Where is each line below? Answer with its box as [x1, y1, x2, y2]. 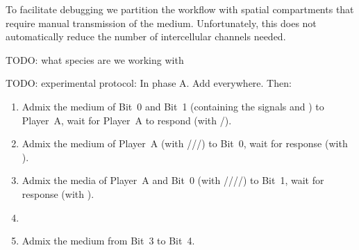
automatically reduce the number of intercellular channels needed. [6, 29, 286, 44]
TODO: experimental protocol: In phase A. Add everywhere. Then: [6, 76, 292, 90]
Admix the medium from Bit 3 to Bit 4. [22, 233, 195, 248]
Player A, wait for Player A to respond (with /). [22, 112, 232, 127]
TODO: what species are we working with [6, 52, 184, 67]
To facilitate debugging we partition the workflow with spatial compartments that [6, 2, 354, 16]
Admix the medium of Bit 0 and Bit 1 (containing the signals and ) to [22, 99, 324, 113]
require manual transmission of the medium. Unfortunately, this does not [6, 15, 317, 30]
